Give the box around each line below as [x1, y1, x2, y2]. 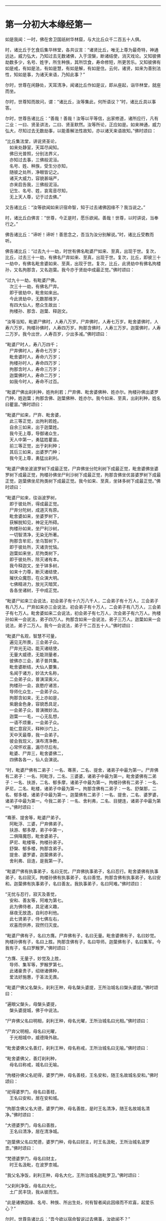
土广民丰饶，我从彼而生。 [9, 1189, 62, 1195]
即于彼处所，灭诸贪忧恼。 [9, 544, 62, 550]
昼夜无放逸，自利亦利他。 [9, 910, 62, 916]
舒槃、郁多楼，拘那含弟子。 [9, 845, 66, 851]
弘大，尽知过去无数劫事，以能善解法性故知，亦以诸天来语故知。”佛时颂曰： [5, 127, 157, 133]
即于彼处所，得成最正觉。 [9, 501, 62, 506]
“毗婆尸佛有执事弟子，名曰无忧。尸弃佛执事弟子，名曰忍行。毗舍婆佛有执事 [5, 868, 159, 874]
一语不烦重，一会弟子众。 [9, 719, 62, 725]
